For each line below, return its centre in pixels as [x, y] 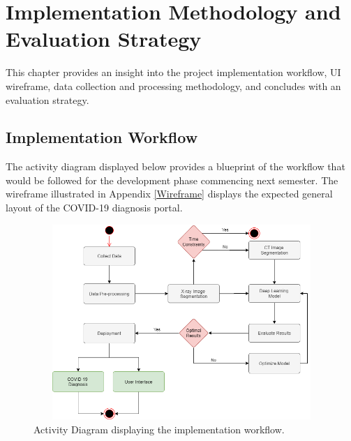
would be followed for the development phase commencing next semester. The [172, 180]
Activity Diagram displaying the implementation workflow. [159, 429]
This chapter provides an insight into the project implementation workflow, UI [173, 72]
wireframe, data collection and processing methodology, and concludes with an [173, 85]
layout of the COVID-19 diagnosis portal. [94, 208]
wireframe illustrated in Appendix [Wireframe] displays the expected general [169, 194]
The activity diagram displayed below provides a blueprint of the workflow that [175, 166]
